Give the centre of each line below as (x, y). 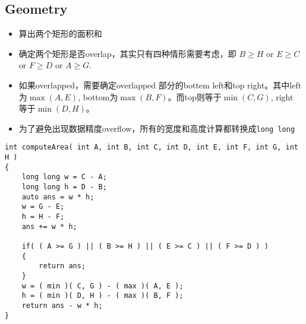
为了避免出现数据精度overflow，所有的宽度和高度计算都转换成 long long (157, 128)
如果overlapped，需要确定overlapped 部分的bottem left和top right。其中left (160, 85)
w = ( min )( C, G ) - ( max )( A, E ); (102, 286)
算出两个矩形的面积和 (60, 34)
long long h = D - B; (64, 187)
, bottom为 (98, 96)
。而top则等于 (195, 96)
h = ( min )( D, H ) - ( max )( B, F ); (102, 296)
